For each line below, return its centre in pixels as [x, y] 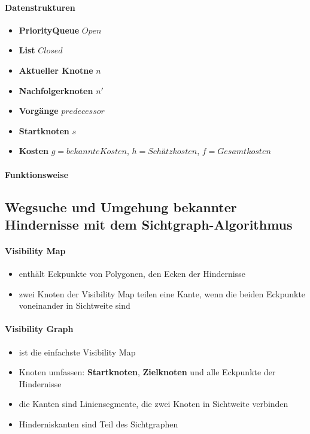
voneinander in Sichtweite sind [75, 305]
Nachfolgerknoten [56, 90]
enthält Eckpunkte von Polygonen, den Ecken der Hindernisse [132, 274]
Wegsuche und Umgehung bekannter [121, 207]
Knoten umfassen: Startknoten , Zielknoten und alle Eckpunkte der [147, 372]
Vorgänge [39, 111]
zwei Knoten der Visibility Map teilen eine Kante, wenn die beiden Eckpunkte [162, 293]
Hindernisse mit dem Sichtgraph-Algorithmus [149, 224]
